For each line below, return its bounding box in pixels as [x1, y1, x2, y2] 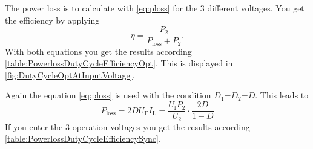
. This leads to [255, 89, 309, 101]
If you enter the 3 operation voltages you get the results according [5, 120, 250, 133]
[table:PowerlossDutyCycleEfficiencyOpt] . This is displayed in [5, 57, 233, 69]
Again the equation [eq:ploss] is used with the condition [5, 89, 211, 101]
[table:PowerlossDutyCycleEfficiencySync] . [5, 132, 161, 145]
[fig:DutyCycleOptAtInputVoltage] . [5, 68, 135, 81]
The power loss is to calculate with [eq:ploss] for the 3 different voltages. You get [5, 2, 305, 14]
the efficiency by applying [5, 13, 100, 26]
